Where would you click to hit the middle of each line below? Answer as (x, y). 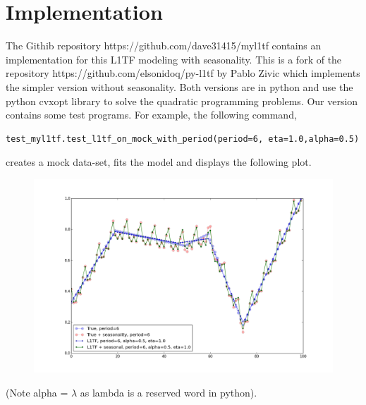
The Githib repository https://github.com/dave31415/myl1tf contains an (164, 46)
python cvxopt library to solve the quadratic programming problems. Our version (182, 101)
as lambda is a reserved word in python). (169, 392)
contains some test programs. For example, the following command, (151, 115)
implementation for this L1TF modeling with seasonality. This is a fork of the (174, 59)
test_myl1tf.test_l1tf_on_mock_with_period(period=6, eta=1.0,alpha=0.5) (183, 139)
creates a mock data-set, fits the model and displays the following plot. (159, 162)
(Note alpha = (37, 392)
